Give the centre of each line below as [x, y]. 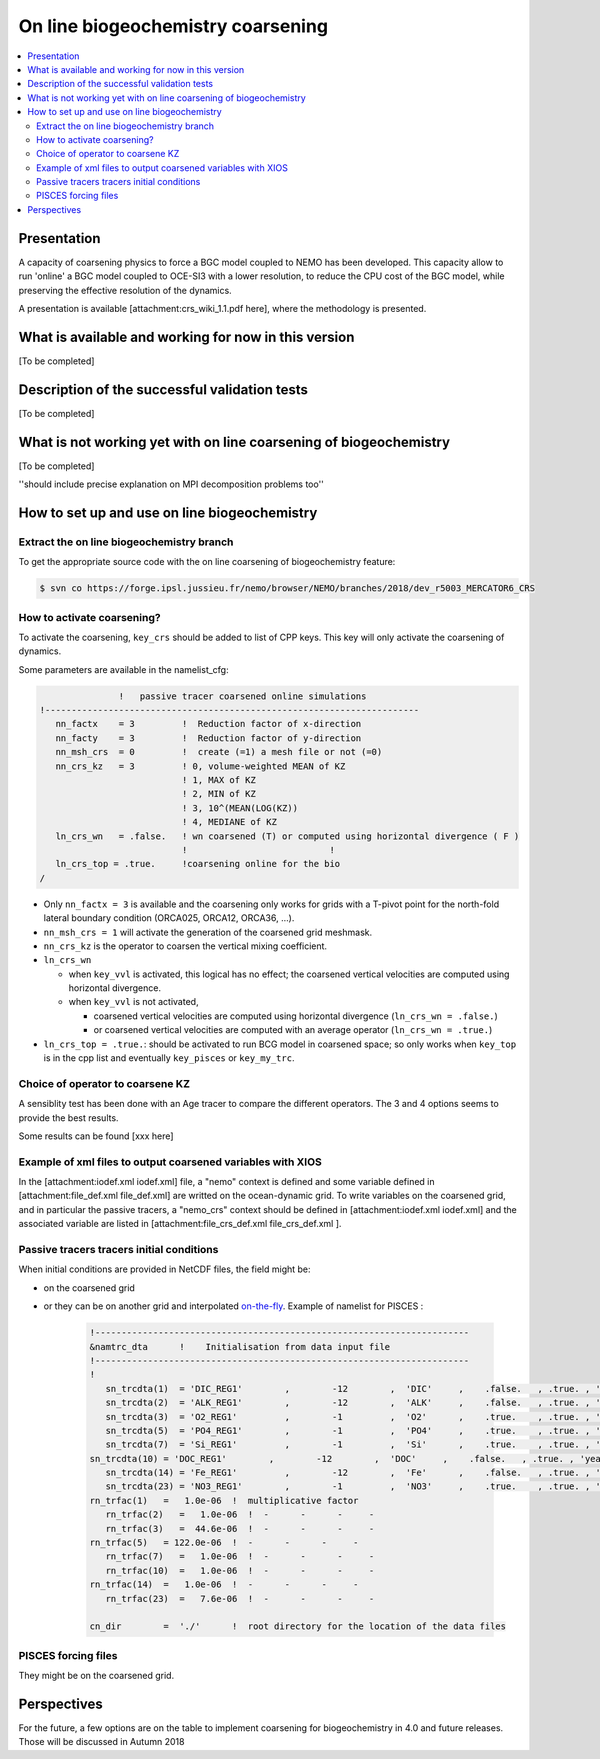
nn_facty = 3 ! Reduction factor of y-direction [208, 738]
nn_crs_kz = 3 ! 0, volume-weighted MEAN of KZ [200, 766]
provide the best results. [68, 1117]
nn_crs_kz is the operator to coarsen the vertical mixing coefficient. [185, 946]
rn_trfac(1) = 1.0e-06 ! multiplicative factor [224, 1500]
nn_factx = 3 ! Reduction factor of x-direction [208, 724]
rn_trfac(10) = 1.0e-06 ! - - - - [240, 1570]
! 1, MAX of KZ [219, 780]
